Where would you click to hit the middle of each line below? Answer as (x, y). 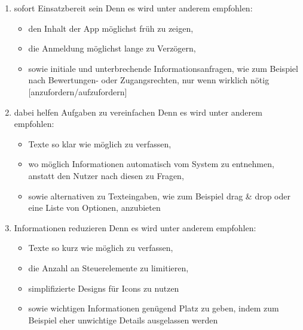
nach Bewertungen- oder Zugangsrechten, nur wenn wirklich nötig (149, 80)
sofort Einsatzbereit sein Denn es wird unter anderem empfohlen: (133, 8)
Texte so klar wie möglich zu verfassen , (100, 143)
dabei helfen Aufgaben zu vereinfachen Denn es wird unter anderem (138, 112)
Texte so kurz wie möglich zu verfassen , (101, 248)
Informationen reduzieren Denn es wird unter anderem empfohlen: (135, 227)
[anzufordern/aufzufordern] (78, 91)
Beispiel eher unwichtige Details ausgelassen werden (123, 320)
